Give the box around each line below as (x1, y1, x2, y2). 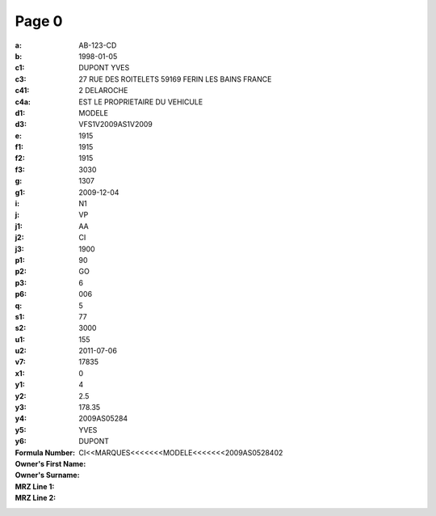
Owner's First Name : (15, 459, 86, 468)
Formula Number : (15, 447, 76, 457)
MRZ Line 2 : (15, 493, 57, 503)
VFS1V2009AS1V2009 (78, 120, 153, 129)
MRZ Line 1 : (15, 481, 55, 491)
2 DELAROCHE (78, 86, 128, 95)
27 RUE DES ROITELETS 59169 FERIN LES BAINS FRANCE (78, 74, 272, 84)
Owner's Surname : (15, 470, 80, 480)
